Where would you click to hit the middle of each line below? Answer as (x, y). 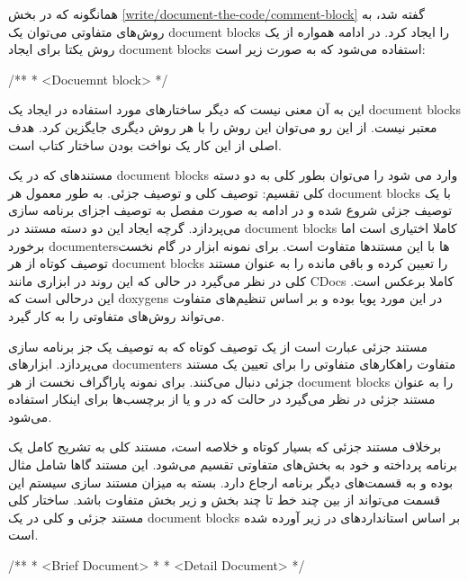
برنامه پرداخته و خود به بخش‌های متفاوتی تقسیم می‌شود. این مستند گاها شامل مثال (233, 465)
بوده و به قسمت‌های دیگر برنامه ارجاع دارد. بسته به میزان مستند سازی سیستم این (231, 482)
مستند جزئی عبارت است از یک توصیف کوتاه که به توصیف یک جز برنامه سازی (218, 346)
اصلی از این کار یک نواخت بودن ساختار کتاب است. (145, 144)
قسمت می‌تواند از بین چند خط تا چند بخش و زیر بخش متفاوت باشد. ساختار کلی (225, 500)
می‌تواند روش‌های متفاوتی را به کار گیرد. (117, 315)
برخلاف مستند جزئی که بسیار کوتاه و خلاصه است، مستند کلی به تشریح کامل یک (225, 447)
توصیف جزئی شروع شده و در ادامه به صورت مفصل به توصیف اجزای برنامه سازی (230, 210)
